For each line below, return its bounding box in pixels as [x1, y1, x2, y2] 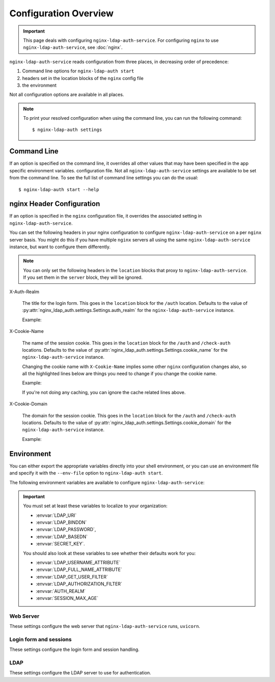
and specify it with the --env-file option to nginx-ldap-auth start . [9, 470, 163, 476]
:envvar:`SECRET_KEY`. [36, 541, 85, 547]
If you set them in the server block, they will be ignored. [23, 274, 143, 280]
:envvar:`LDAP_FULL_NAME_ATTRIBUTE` [36, 566, 122, 573]
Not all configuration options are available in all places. [9, 92, 124, 98]
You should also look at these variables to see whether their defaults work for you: [23, 550, 196, 556]
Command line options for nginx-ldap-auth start [22, 68, 134, 74]
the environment [22, 82, 57, 88]
